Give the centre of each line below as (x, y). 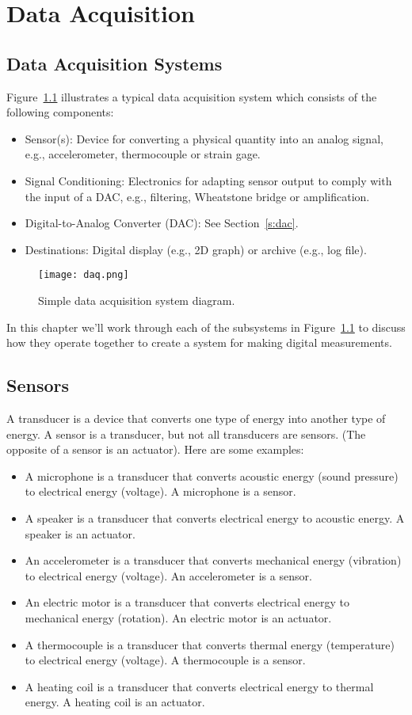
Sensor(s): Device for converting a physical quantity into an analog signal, (204, 138)
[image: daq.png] (84, 275)
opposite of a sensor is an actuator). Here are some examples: (155, 449)
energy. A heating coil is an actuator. (115, 702)
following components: (60, 112)
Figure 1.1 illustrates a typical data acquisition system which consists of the (192, 96)
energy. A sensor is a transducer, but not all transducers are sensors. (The (186, 434)
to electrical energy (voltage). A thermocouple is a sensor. (165, 660)
